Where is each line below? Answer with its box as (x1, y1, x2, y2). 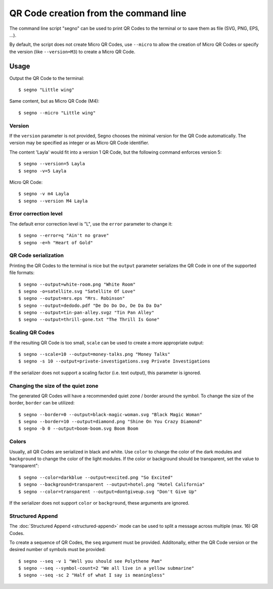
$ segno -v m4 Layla (18, 191, 69, 197)
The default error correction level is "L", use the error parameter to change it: (9, 220, 173, 227)
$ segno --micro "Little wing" (18, 110, 96, 116)
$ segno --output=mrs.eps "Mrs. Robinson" (18, 296, 125, 301)
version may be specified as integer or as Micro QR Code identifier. (9, 140, 149, 146)
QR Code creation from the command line (9, 8, 187, 19)
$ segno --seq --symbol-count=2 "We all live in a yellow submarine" (18, 565, 195, 571)
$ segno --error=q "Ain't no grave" (18, 233, 109, 239)
